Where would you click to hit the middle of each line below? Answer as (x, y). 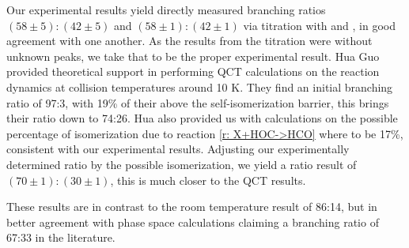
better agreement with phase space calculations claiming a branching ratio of (193, 222)
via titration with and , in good (319, 25)
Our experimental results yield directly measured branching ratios (166, 9)
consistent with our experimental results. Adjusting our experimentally (178, 149)
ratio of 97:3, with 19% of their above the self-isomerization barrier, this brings (198, 102)
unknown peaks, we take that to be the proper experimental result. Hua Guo (193, 56)
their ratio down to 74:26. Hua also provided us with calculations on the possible (202, 118)
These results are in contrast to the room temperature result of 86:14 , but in (192, 207)
